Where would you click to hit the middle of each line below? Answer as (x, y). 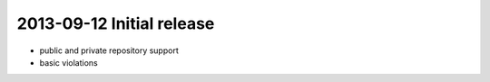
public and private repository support (109, 50)
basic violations (69, 62)
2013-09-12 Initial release (116, 23)
